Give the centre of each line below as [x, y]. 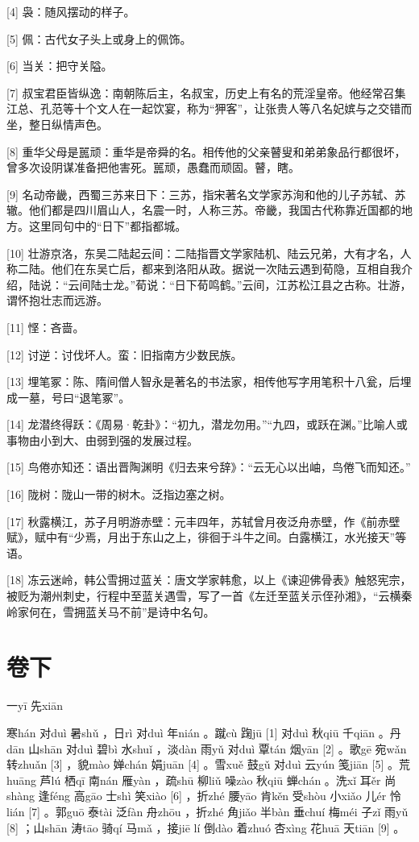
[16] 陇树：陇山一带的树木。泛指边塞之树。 [119, 494]
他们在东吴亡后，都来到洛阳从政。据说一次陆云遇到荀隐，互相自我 [226, 269]
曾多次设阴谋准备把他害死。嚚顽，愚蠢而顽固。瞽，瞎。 [153, 167]
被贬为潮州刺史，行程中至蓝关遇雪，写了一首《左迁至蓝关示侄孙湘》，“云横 [204, 596]
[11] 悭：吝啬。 [46, 327]
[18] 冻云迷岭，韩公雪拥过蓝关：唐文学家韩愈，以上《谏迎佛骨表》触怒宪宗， [209, 580]
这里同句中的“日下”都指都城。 [108, 225]
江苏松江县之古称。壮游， [344, 284]
